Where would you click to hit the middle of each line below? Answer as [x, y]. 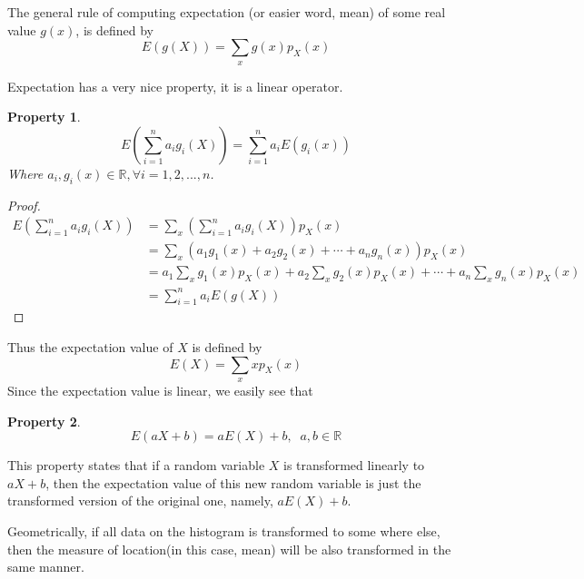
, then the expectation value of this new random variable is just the [233, 482]
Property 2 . [44, 421]
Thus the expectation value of [90, 346]
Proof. [24, 205]
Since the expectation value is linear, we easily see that [160, 390]
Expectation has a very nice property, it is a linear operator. [175, 86]
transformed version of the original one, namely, [140, 500]
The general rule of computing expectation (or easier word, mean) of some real [227, 12]
